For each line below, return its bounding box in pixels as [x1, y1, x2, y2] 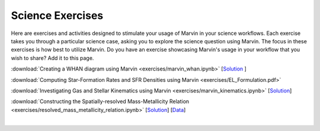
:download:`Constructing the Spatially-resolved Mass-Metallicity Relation [11, 98, 190, 105]
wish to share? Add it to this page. [11, 54, 94, 62]
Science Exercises [11, 9, 104, 22]
